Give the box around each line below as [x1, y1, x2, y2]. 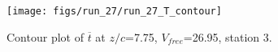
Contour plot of [7, 28, 84, 45]
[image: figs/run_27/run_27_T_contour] [7, 6, 222, 17]
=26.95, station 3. [183, 28, 272, 45]
